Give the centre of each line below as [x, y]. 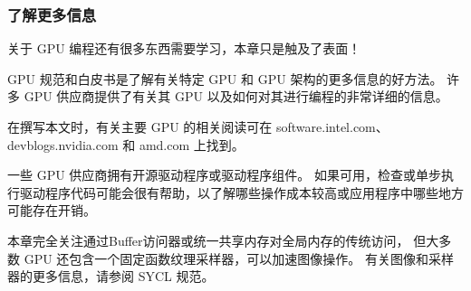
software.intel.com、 [332, 127]
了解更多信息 [52, 14]
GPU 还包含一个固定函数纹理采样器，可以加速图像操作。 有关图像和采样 [239, 258]
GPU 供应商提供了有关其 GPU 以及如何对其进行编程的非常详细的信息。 [236, 96]
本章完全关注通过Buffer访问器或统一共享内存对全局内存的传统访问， [208, 240]
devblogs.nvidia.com [63, 144]
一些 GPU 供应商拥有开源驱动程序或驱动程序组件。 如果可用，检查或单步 [225, 175]
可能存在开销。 [52, 210]
